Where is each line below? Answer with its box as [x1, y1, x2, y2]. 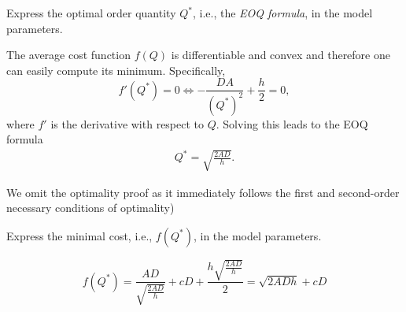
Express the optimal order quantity [6, 5, 176, 20]
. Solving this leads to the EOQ [216, 115, 368, 132]
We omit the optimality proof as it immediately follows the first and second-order [6, 184, 400, 200]
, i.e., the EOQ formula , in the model [192, 5, 373, 20]
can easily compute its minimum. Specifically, [6, 61, 226, 78]
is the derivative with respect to [50, 115, 205, 132]
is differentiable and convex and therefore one [171, 46, 390, 63]
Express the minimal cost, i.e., [6, 227, 153, 243]
